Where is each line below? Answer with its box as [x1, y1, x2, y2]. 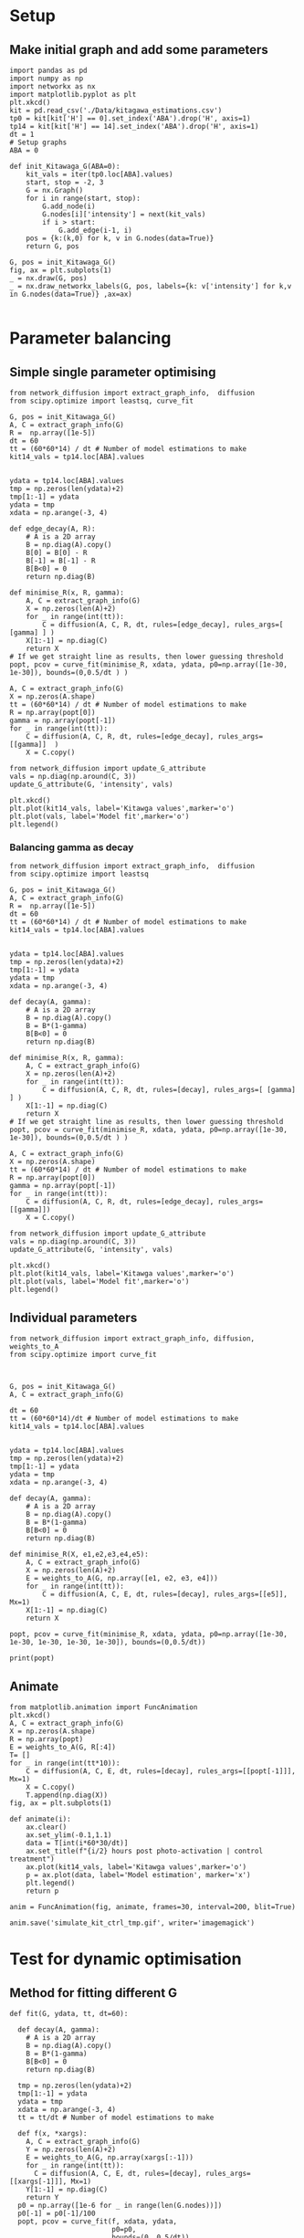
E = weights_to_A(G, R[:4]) [9, 1742, 117, 1751]
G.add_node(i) [42, 202, 96, 211]
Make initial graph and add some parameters [9, 42, 269, 58]
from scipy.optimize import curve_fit [9, 1350, 157, 1360]
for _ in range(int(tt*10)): [9, 1759, 121, 1768]
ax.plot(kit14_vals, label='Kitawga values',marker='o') [26, 1862, 247, 1872]
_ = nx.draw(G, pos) [9, 274, 89, 283]
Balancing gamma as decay [9, 841, 134, 854]
